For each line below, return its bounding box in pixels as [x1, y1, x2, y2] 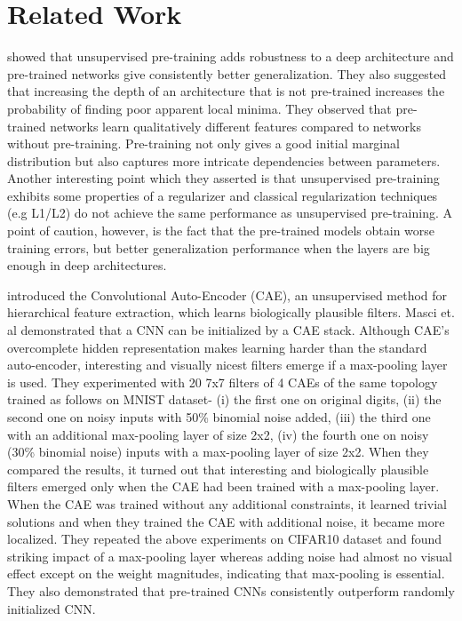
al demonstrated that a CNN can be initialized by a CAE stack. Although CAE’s [7, 321, 450, 339]
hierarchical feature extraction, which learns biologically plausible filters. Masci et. [7, 303, 455, 322]
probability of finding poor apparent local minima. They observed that [7, 99, 392, 117]
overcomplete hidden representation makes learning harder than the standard [7, 338, 427, 356]
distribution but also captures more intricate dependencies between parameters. [7, 151, 441, 170]
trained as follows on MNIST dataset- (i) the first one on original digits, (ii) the [7, 390, 442, 409]
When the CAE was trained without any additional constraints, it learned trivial [7, 494, 447, 513]
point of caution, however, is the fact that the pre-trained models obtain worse [7, 221, 435, 240]
